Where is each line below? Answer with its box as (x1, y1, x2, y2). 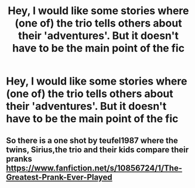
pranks (6, 154, 32, 164)
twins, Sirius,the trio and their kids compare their (6, 145, 189, 155)
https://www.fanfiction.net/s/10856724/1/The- (6, 163, 183, 173)
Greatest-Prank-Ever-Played (6, 172, 112, 182)
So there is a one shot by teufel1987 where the (6, 135, 179, 145)
